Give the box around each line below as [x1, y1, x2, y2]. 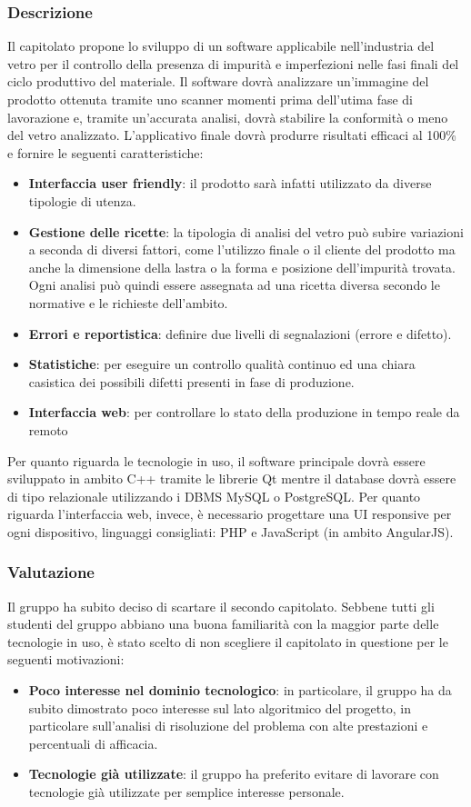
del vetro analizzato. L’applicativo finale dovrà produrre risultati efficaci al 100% [7, 125, 457, 144]
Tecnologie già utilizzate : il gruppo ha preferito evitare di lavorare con [28, 764, 439, 783]
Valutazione [7, 561, 95, 583]
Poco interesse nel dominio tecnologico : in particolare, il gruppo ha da [28, 681, 452, 700]
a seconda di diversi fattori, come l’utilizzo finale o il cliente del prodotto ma [28, 240, 456, 259]
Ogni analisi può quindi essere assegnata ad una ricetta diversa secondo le [28, 275, 440, 294]
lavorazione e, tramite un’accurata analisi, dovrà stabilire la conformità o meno [7, 107, 448, 126]
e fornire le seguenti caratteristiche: [7, 143, 204, 162]
